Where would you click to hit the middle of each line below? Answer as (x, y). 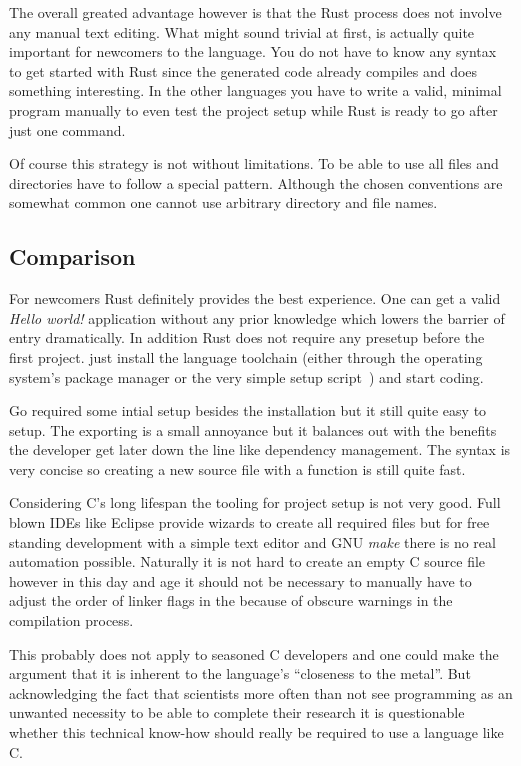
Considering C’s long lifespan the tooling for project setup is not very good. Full (255, 502)
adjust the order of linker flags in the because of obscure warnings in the (231, 600)
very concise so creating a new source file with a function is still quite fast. (237, 468)
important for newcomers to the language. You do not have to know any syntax (253, 51)
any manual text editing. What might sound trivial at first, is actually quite (242, 31)
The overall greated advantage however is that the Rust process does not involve (255, 12)
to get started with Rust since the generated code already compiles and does (243, 70)
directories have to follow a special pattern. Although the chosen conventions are (256, 182)
